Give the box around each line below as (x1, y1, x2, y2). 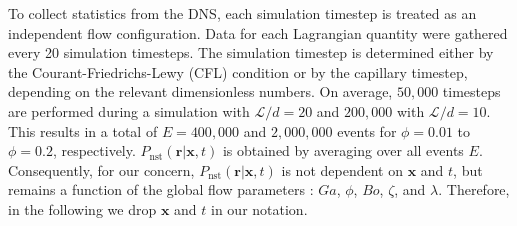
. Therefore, (438, 179, 510, 200)
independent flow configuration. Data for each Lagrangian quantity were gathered (8, 22, 508, 43)
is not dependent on (281, 159, 403, 180)
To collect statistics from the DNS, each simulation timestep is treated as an (8, 3, 477, 23)
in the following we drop (8, 198, 157, 219)
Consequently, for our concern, (8, 159, 195, 180)
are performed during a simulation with (8, 100, 250, 121)
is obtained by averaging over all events (222, 140, 464, 161)
